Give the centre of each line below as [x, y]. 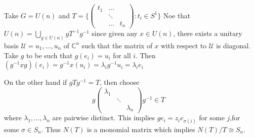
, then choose [119, 82]
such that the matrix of [117, 45]
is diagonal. [233, 45]
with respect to [184, 45]
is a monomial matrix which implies [141, 129]
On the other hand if [36, 82]
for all [122, 55]
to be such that [49, 55]
